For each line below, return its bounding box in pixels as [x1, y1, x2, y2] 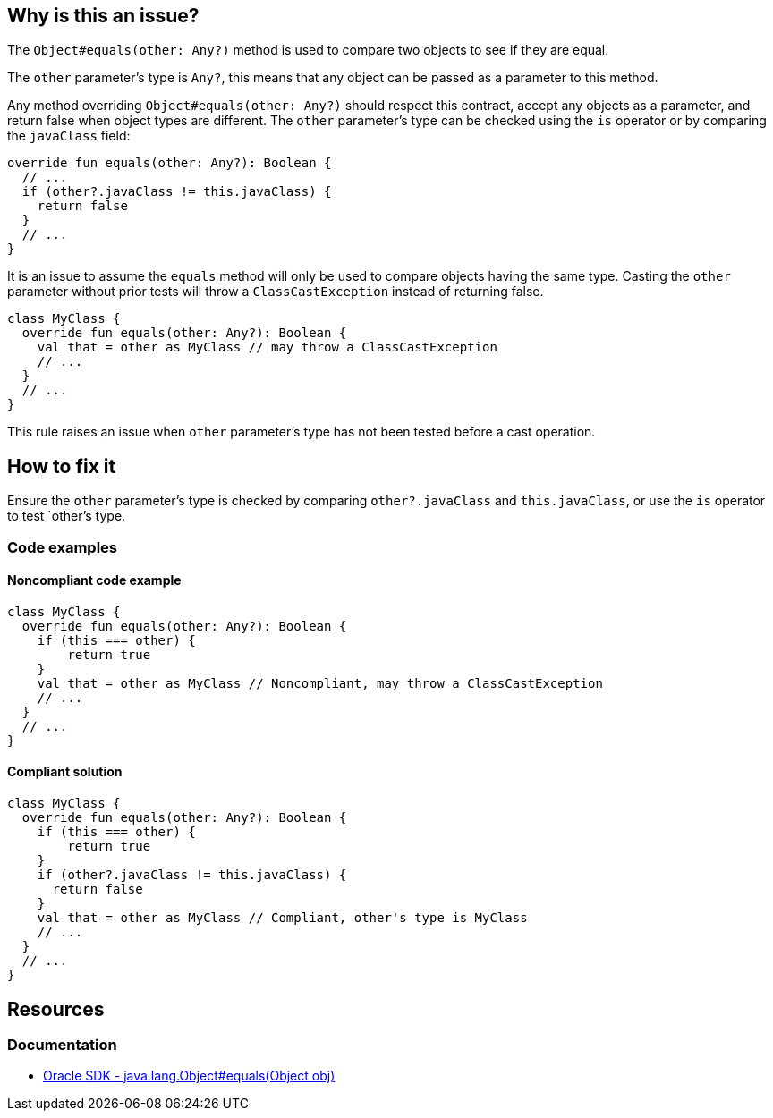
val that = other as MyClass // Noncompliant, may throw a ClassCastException [37, 675, 603, 690]
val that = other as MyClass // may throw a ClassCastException [37, 340, 497, 355]
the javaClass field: [7, 128, 131, 144]
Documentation [7, 1035, 117, 1054]
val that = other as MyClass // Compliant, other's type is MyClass [37, 910, 528, 926]
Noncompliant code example [7, 572, 182, 589]
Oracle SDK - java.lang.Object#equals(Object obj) [43, 1068, 336, 1084]
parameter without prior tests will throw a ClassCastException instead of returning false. [7, 284, 544, 300]
